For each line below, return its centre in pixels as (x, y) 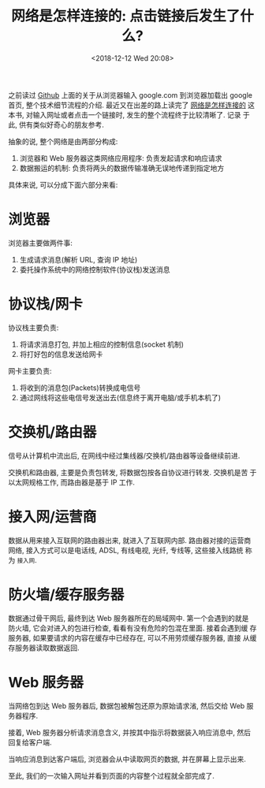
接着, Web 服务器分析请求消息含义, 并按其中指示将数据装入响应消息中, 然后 (129, 732)
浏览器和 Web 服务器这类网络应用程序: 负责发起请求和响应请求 (121, 158)
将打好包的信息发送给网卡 (61, 354)
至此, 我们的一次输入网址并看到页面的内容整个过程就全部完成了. (112, 775)
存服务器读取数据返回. (44, 648)
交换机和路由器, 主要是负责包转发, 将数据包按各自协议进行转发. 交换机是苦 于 (132, 472)
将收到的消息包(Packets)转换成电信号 (80, 388)
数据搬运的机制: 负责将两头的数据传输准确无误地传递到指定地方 (122, 168)
